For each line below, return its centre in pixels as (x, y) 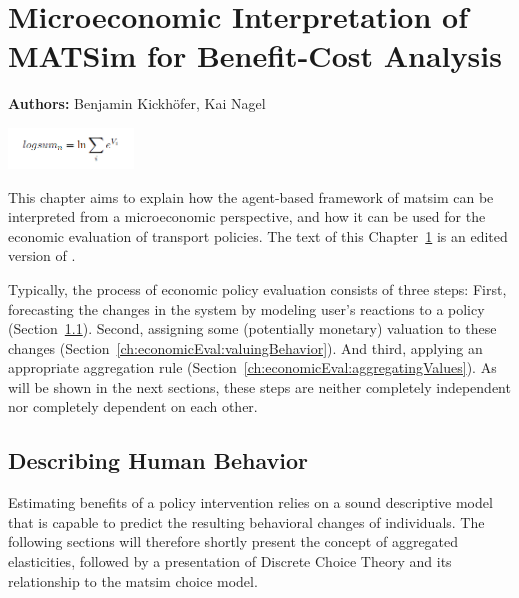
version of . (42, 255)
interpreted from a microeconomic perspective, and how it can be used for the (247, 216)
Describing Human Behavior (158, 460)
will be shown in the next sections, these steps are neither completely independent (259, 386)
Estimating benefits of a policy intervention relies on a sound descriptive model (250, 502)
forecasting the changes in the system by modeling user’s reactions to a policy (246, 308)
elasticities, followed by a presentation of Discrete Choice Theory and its (230, 561)
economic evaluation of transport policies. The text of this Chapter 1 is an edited (258, 235)
